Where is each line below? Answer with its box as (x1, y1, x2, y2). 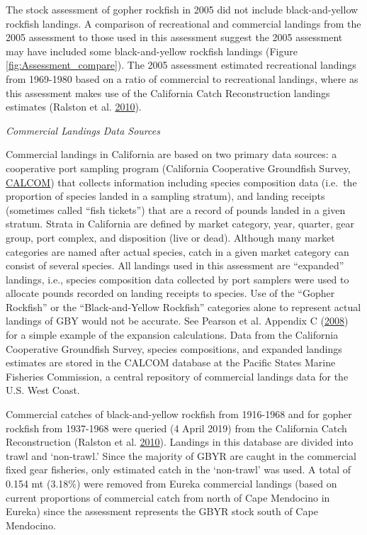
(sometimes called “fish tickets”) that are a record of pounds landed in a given (6, 202, 346, 217)
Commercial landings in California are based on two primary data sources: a (6, 147, 337, 162)
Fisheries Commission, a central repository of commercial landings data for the (6, 368, 349, 383)
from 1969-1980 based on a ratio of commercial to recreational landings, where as (6, 71, 358, 86)
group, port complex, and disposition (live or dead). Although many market (6, 230, 335, 244)
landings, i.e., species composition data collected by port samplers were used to (6, 271, 349, 286)
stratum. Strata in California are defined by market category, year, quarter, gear (6, 216, 355, 231)
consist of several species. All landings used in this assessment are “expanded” (6, 258, 344, 273)
